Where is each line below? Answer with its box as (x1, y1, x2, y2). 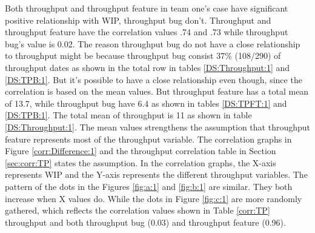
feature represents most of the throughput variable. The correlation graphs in (5, 132, 292, 145)
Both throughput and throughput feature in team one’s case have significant (5, 2, 288, 14)
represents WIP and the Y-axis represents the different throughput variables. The (5, 168, 308, 181)
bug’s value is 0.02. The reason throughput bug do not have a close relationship (5, 37, 300, 50)
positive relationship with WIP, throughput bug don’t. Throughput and (5, 13, 271, 26)
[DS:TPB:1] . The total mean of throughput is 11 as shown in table (5, 109, 252, 121)
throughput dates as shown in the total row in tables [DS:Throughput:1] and (5, 61, 290, 73)
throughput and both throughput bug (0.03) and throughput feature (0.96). (5, 215, 286, 228)
